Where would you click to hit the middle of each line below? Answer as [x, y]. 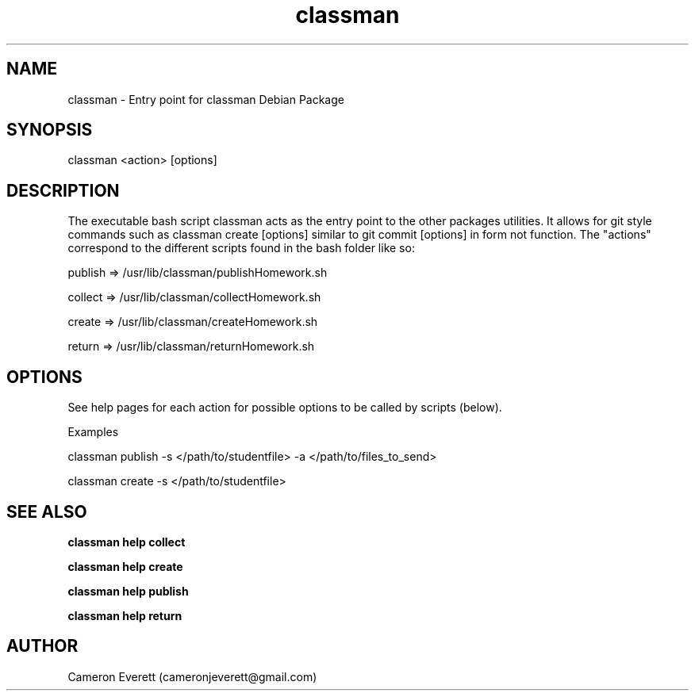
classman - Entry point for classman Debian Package [206, 99]
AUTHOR [42, 646]
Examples [93, 432]
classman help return [125, 615]
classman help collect [127, 542]
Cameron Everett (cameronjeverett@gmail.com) [192, 676]
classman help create [125, 566]
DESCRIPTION [63, 190]
